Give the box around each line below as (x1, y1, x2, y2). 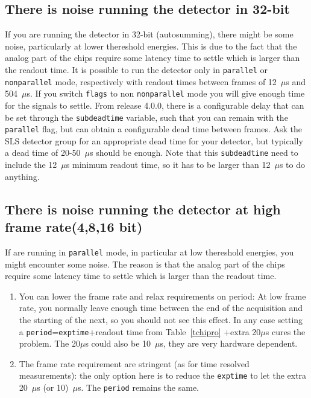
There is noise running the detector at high (5, 199, 281, 218)
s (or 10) (37, 381, 69, 394)
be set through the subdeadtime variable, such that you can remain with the (5, 111, 288, 123)
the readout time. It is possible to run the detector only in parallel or (5, 63, 268, 75)
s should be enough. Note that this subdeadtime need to (90, 146, 298, 159)
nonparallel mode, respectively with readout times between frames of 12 (5, 75, 277, 88)
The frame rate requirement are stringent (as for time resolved (19, 357, 250, 370)
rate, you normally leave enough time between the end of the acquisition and (19, 301, 303, 314)
